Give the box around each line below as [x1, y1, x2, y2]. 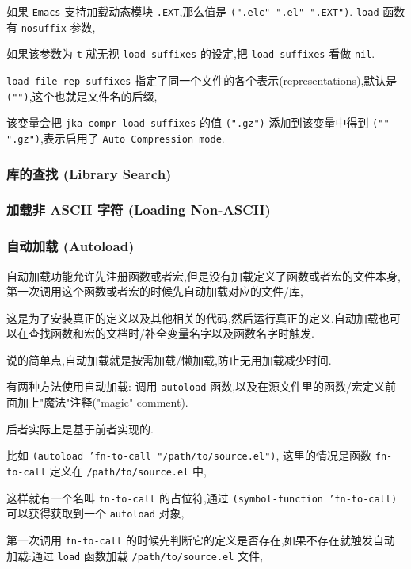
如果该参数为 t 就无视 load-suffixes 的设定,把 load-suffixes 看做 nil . [6, 45, 375, 62]
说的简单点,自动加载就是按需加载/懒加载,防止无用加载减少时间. [6, 351, 332, 368]
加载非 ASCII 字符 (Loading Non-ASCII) [6, 200, 271, 220]
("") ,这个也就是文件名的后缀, [6, 87, 158, 104]
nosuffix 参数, [21, 18, 96, 35]
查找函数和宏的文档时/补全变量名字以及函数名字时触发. [28, 325, 314, 342]
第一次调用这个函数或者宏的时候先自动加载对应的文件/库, [6, 283, 303, 300]
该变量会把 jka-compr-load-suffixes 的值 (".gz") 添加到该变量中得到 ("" [6, 114, 390, 131]
